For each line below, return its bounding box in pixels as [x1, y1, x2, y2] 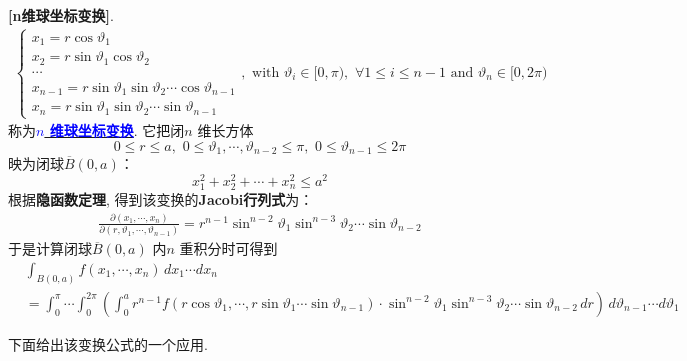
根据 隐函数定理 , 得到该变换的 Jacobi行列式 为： [8, 188, 314, 209]
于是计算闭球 [8, 238, 92, 259]
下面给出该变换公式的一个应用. [8, 333, 208, 354]
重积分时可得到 [179, 238, 278, 259]
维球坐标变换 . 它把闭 [49, 120, 185, 141]
